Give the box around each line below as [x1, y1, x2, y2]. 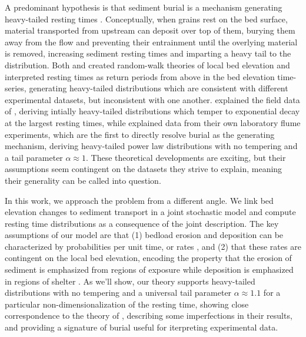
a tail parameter [5, 151, 63, 163]
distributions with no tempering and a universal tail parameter [5, 286, 232, 299]
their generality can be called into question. [5, 174, 161, 186]
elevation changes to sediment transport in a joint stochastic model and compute [5, 206, 296, 218]
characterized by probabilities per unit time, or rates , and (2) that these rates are [5, 240, 301, 252]
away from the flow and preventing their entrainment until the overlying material [5, 35, 298, 48]
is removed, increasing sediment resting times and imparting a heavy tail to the [5, 47, 291, 60]
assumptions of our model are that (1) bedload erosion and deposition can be [5, 229, 284, 241]
